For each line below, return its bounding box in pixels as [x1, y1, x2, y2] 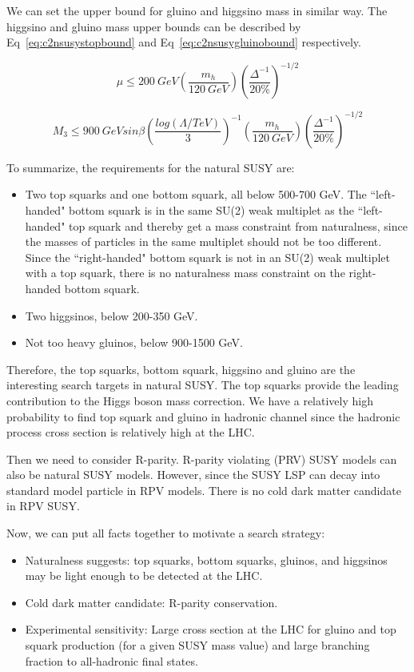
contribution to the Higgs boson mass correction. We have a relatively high [6, 392, 373, 408]
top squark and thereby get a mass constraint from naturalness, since [69, 217, 408, 234]
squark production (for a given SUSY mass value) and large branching [25, 637, 370, 654]
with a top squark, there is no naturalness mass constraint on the [25, 264, 345, 281]
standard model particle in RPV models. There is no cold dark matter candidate [6, 481, 401, 498]
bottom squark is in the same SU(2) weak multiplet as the [69, 201, 354, 218]
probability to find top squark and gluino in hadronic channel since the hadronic [6, 408, 400, 425]
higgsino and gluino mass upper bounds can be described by [6, 18, 301, 34]
